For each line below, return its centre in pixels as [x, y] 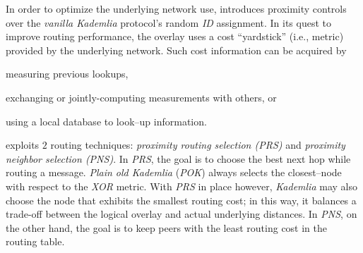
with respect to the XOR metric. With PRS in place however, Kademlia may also [181, 186]
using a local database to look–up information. [106, 121]
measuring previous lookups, [67, 74]
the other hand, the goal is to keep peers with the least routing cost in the [167, 227]
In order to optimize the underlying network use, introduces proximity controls [176, 8]
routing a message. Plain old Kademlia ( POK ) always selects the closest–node [174, 172]
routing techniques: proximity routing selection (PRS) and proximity [198, 145]
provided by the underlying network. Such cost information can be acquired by [176, 50]
